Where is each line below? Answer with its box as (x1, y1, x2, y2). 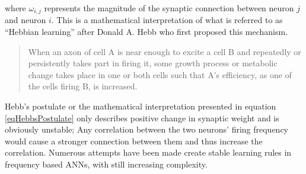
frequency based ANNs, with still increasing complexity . (5, 157, 208, 170)
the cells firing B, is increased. (28, 80, 138, 92)
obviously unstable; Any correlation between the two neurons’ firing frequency (5, 123, 289, 136)
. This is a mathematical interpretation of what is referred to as (51, 14, 283, 26)
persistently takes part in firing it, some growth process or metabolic (28, 57, 278, 69)
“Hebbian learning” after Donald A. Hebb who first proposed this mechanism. (5, 25, 288, 38)
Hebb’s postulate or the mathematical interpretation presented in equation (5, 100, 276, 112)
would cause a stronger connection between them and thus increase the (5, 134, 263, 147)
